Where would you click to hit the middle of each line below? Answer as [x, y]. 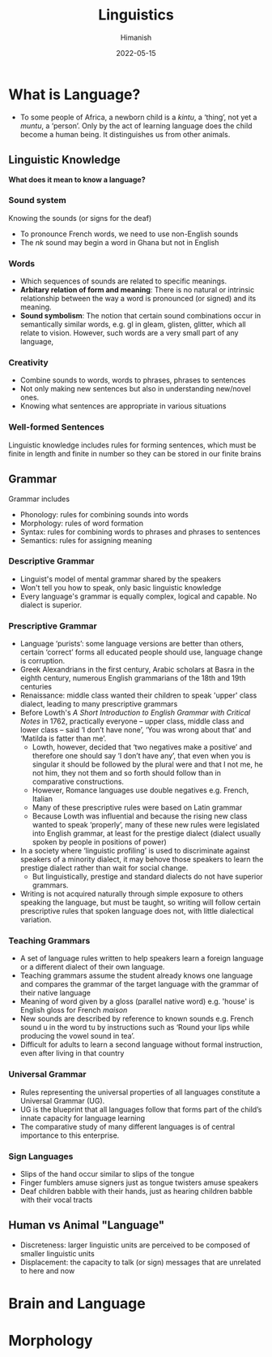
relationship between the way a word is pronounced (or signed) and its [138, 299]
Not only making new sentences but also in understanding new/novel [135, 389]
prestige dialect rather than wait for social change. [104, 868]
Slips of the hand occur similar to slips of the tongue [107, 1173]
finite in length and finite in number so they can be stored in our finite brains [135, 453]
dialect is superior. [51, 605]
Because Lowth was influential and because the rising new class [140, 816]
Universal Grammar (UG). [62, 1100]
